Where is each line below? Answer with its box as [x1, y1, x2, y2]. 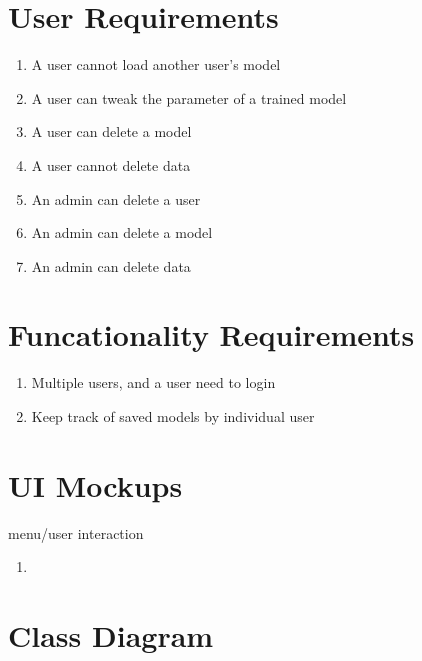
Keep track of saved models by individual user [31, 406, 315, 426]
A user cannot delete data [31, 154, 191, 175]
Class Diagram [8, 615, 214, 656]
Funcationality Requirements [8, 314, 415, 355]
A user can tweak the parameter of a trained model [31, 87, 347, 108]
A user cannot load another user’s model [31, 54, 281, 75]
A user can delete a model [31, 121, 192, 142]
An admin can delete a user [31, 188, 201, 209]
